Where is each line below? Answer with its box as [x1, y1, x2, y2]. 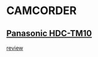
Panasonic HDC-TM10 [6, 28, 92, 39]
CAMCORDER [6, 4, 77, 18]
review [6, 44, 23, 51]
